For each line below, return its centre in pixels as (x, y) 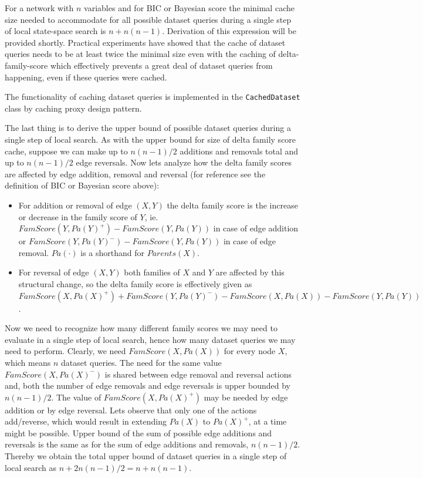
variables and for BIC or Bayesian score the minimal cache (189, 8)
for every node (250, 351)
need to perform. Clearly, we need (65, 351)
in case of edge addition (256, 228)
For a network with (39, 8)
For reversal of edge (54, 272)
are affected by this (250, 272)
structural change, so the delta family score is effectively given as (135, 283)
